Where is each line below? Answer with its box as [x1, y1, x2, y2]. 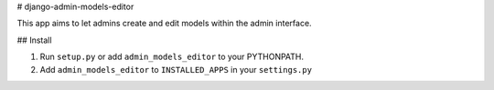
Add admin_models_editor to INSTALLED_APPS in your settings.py [39, 64, 313, 75]
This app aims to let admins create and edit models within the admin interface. [16, 18, 312, 29]
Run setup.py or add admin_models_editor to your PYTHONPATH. [39, 51, 305, 63]
